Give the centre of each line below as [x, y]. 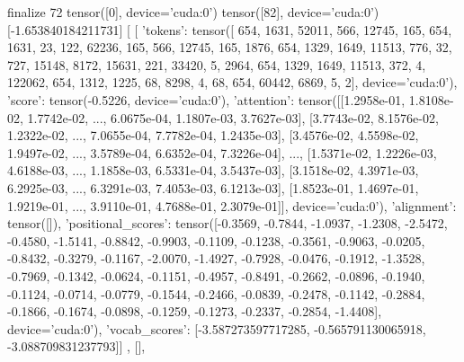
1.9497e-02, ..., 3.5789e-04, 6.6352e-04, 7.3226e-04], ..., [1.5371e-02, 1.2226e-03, [222, 152]
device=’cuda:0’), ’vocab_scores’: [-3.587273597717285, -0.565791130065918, [217, 328]
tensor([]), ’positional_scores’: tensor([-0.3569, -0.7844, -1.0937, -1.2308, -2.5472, [228, 223]
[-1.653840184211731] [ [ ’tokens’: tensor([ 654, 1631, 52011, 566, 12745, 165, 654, [230, 29]
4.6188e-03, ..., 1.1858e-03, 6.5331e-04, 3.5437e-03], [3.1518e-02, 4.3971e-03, [213, 170]
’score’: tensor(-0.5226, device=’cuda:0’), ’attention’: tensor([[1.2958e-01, [206, 99]
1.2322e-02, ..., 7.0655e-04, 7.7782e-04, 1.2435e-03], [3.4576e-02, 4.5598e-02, [213, 135]
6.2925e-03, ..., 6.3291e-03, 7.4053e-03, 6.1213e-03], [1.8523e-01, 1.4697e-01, [213, 187]
